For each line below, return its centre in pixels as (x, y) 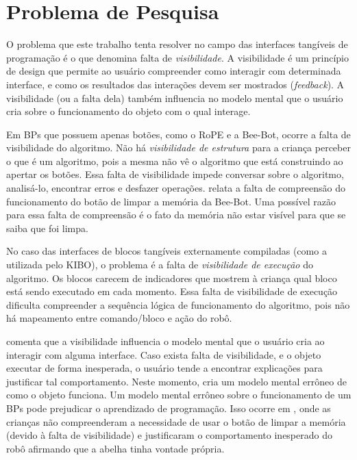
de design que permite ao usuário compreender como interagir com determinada (174, 71)
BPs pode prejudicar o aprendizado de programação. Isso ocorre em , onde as (169, 408)
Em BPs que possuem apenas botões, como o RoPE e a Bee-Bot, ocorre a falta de (178, 134)
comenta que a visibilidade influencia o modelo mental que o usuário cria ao (165, 341)
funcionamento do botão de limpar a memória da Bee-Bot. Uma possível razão (171, 201)
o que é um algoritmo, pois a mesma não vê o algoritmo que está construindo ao (175, 161)
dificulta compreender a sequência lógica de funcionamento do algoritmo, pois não (178, 304)
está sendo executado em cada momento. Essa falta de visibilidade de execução (172, 291)
